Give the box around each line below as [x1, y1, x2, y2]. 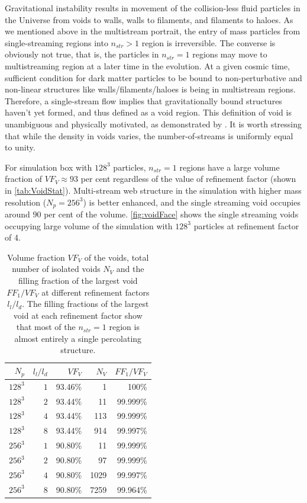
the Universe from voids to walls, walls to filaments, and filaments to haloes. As [5, 13, 293, 25]
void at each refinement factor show [13, 309, 143, 321]
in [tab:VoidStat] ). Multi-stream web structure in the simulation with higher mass [5, 184, 302, 196]
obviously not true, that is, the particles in [5, 48, 159, 60]
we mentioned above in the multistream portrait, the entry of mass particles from [5, 25, 300, 37]
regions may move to [192, 48, 267, 60]
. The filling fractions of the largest [22, 297, 149, 310]
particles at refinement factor [193, 219, 299, 232]
